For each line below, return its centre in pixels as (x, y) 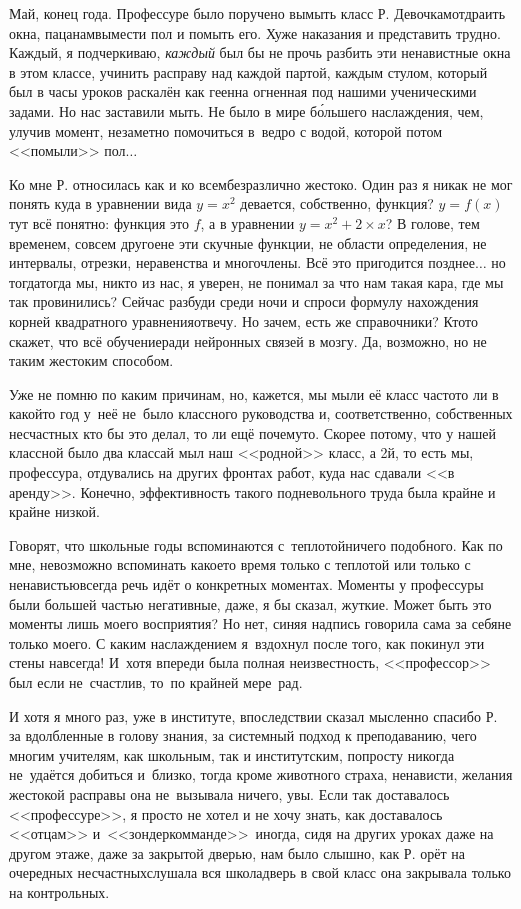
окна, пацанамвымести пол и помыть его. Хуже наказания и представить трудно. (255, 32)
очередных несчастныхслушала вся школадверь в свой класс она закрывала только (260, 872)
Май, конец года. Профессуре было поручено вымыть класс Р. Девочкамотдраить (257, 13)
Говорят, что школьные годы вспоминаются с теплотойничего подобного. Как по (256, 544)
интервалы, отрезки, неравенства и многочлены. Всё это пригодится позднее (242, 262)
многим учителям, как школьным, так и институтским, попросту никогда (232, 754)
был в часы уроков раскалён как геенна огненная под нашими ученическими (243, 91)
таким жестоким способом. (91, 360)
